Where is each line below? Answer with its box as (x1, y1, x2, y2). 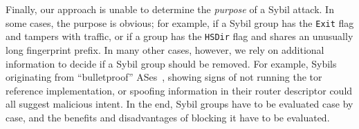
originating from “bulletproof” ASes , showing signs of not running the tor (6, 70, 322, 84)
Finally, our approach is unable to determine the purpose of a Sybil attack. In (6, 2, 334, 16)
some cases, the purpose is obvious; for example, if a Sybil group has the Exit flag (6, 15, 354, 30)
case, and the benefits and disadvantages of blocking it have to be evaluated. (6, 110, 330, 124)
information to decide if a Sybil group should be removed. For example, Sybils (6, 56, 337, 70)
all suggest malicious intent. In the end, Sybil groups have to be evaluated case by (6, 97, 353, 111)
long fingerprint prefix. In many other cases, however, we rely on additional (6, 42, 324, 57)
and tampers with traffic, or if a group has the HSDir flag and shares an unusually (6, 29, 353, 43)
